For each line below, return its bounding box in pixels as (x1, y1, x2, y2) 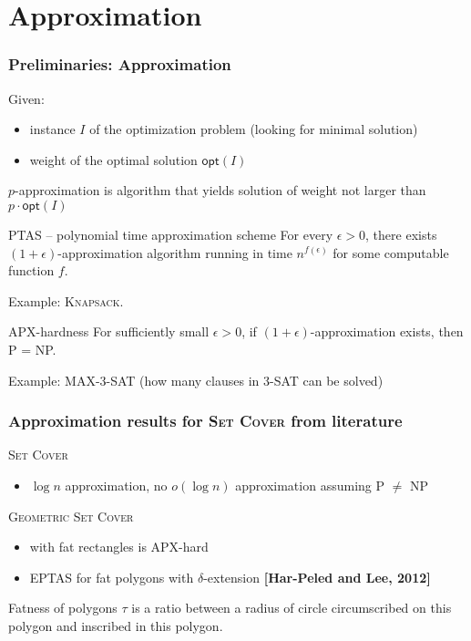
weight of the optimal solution (29, 150, 198, 169)
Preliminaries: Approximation (8, 53, 231, 76)
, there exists (365, 224, 437, 243)
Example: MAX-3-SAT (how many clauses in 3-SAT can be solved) (8, 370, 384, 389)
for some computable (333, 243, 449, 262)
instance (29, 119, 76, 139)
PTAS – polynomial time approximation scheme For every (8, 224, 333, 243)
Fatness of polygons (8, 598, 118, 617)
